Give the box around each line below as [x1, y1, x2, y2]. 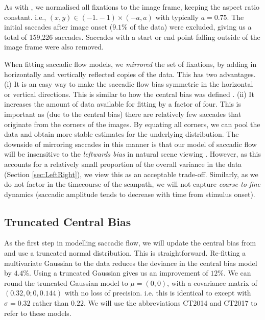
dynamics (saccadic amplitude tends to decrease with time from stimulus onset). [4, 188, 255, 199]
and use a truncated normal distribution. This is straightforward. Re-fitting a [4, 248, 246, 258]
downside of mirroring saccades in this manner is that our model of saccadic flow [4, 138, 257, 149]
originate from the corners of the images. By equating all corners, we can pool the [4, 118, 260, 129]
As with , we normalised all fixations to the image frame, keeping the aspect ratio [4, 2, 260, 12]
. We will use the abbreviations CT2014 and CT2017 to [83, 298, 257, 308]
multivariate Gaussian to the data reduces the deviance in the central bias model [4, 257, 257, 268]
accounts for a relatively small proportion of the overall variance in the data [4, 158, 242, 169]
